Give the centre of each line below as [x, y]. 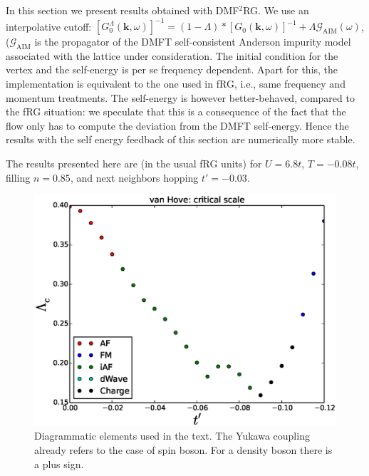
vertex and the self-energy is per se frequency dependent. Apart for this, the [172, 69]
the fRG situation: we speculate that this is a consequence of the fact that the [176, 112]
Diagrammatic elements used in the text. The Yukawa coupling [172, 436]
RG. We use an [276, 10]
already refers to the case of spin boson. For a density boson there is [183, 450]
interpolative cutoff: [49, 26]
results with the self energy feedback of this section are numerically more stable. [181, 139]
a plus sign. [59, 464]
